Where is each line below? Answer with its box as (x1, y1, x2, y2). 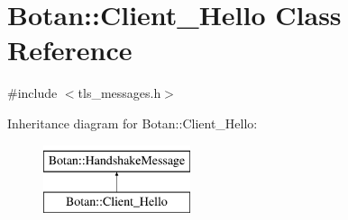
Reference (7, 31, 133, 68)
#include (7, 84, 58, 102)
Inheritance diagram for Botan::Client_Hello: (7, 113, 258, 132)
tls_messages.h (78, 84, 161, 102)
